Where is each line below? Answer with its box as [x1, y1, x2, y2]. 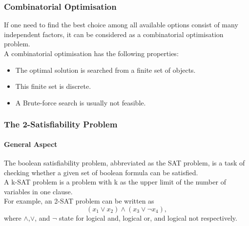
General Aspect [4, 139, 58, 149]
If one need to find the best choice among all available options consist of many [4, 20, 238, 30]
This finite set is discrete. [15, 81, 91, 91]
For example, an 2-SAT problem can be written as [4, 196, 154, 206]
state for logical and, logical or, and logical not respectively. [59, 212, 237, 223]
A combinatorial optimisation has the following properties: [4, 48, 179, 58]
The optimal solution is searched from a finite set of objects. [15, 64, 196, 75]
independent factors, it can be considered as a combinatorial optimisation [4, 29, 224, 39]
